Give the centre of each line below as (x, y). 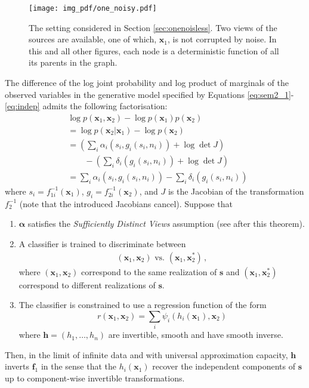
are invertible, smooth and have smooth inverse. (196, 335)
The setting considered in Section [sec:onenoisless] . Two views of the (153, 27)
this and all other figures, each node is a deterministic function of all (154, 50)
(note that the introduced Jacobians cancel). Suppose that (126, 203)
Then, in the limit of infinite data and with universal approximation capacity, (146, 354)
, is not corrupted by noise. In (222, 39)
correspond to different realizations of (87, 284)
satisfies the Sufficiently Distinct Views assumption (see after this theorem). (166, 224)
